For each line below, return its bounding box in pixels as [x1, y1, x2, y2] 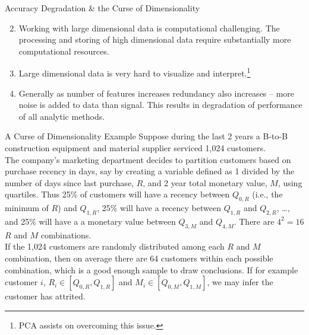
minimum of [5, 202, 49, 214]
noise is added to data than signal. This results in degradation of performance [18, 98, 302, 111]
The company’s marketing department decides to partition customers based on [5, 153, 291, 165]
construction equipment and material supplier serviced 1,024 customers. [5, 142, 266, 154]
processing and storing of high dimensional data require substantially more [18, 33, 291, 46]
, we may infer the [207, 276, 273, 288]
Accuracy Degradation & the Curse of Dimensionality [5, 2, 200, 14]
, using [278, 176, 302, 189]
